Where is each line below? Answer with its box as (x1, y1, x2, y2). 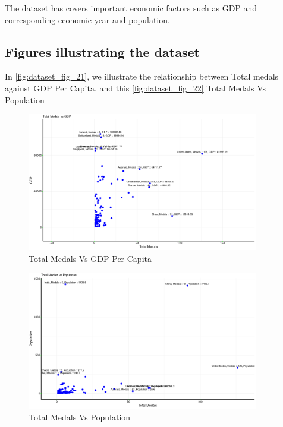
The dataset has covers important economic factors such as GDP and (5, 2, 257, 14)
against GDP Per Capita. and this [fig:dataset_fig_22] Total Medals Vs (5, 81, 266, 94)
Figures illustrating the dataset (5, 42, 200, 61)
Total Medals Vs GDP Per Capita (29, 252, 152, 264)
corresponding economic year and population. (5, 13, 170, 26)
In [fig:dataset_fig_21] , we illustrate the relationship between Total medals (5, 70, 279, 83)
